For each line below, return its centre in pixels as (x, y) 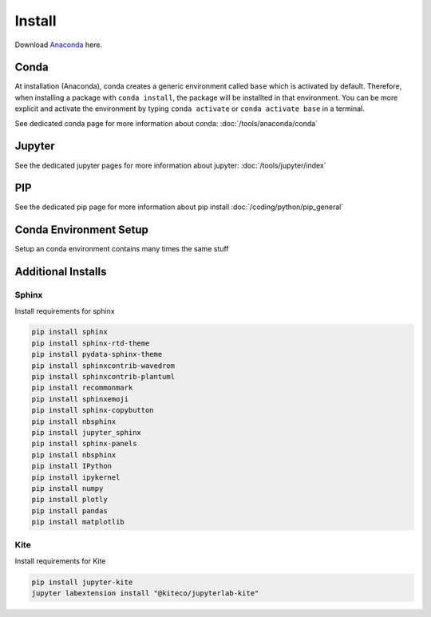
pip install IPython (71, 466)
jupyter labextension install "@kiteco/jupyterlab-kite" (145, 593)
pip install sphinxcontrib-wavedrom (103, 366)
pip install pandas (69, 510)
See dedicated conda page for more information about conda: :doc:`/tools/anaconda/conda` (166, 123)
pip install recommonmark (82, 388)
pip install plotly (69, 500)
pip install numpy (67, 488)
